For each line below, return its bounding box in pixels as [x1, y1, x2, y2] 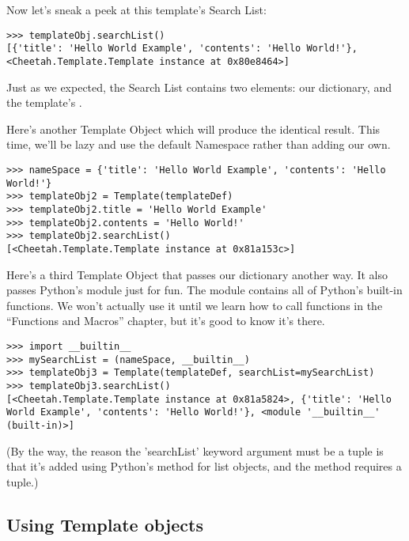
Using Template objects [6, 512, 203, 536]
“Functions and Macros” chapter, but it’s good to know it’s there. [6, 312, 325, 329]
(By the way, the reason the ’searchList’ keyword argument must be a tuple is [6, 442, 384, 459]
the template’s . [6, 94, 82, 111]
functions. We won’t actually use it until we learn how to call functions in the [6, 297, 383, 313]
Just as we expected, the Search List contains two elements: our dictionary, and [6, 78, 392, 95]
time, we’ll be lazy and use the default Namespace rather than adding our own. [6, 136, 391, 153]
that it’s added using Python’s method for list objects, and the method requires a [6, 458, 402, 475]
